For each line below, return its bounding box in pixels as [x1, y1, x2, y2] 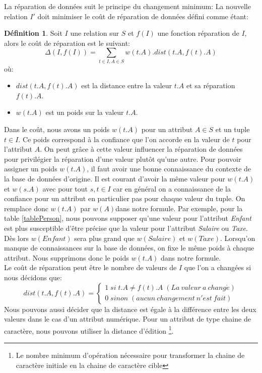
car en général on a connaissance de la [113, 183, 231, 194]
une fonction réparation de [157, 28, 239, 38]
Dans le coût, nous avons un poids [4, 124, 110, 135]
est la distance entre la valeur [81, 80, 172, 91]
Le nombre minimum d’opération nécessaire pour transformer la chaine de [16, 350, 245, 360]
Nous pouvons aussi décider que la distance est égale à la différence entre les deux [4, 303, 256, 314]
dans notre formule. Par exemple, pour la [115, 203, 243, 213]
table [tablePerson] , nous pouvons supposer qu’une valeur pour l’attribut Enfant [4, 213, 251, 223]
